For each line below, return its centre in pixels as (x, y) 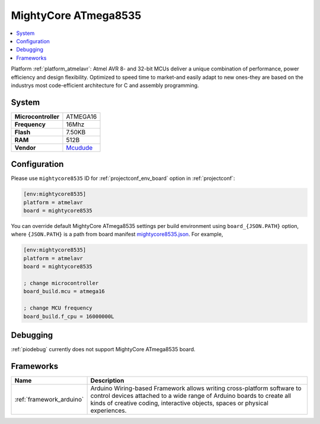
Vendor (25, 147)
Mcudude (79, 147)
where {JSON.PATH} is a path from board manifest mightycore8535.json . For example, (117, 235)
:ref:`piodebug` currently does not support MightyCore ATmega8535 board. (103, 349)
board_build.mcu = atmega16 (64, 291)
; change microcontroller (61, 283)
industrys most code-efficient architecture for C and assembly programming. (105, 85)
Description (107, 380)
